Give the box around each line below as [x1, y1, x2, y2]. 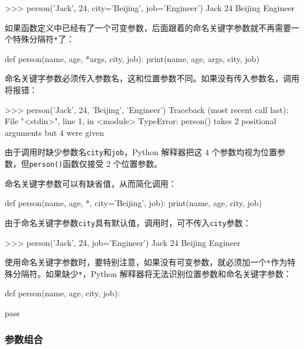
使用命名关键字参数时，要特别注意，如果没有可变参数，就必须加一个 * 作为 [5, 256, 288, 268]
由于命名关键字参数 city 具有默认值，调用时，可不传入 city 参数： [5, 216, 251, 228]
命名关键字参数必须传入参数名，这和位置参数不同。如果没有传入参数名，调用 [5, 72, 299, 84]
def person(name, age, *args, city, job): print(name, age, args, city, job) [5, 52, 260, 64]
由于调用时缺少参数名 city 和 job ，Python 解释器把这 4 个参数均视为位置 [5, 146, 278, 158]
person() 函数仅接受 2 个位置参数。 [29, 158, 163, 170]
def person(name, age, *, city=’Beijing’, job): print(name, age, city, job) [5, 197, 262, 209]
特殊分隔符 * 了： [12, 33, 75, 45]
